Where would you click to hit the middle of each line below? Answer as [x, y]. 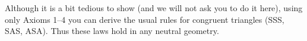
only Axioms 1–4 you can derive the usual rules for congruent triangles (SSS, [145, 19]
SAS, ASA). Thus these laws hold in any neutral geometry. [112, 31]
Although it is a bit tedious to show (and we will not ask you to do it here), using [154, 8]
